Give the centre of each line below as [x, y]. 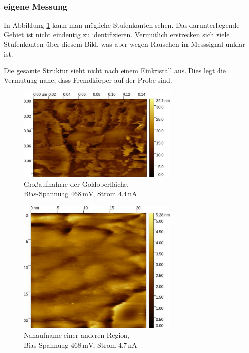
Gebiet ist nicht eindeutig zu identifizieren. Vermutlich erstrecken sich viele [117, 34]
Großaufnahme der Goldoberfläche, [76, 184]
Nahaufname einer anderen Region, [77, 335]
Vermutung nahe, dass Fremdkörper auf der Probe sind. [88, 80]
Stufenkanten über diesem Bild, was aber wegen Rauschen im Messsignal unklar [124, 44]
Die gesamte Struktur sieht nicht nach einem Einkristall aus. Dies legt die [115, 70]
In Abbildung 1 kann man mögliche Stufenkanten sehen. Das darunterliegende [122, 25]
